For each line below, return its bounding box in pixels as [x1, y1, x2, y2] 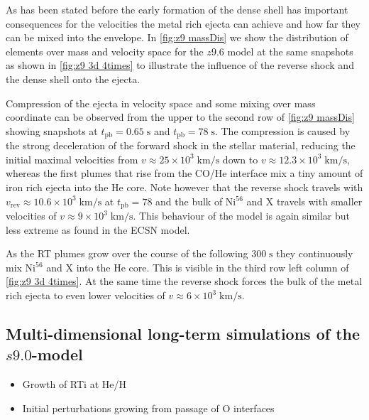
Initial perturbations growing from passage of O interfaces [22, 400, 275, 415]
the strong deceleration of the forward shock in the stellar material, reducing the [6, 138, 356, 153]
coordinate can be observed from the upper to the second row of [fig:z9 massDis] [6, 109, 355, 124]
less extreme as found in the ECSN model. [6, 222, 190, 237]
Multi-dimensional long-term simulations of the [6, 322, 360, 344]
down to [222, 151, 258, 166]
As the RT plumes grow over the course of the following [6, 246, 248, 261]
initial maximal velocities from [6, 151, 138, 166]
